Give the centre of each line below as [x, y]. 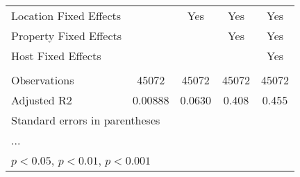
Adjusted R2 [42, 100]
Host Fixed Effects [56, 56]
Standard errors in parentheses [86, 120]
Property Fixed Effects [67, 36]
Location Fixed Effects [66, 16]
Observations [43, 80]
